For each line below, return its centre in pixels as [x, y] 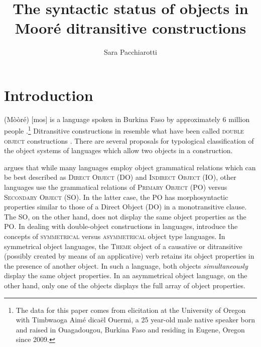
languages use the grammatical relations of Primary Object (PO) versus [116, 187]
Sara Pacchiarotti [130, 52]
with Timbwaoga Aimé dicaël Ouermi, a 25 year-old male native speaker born [135, 320]
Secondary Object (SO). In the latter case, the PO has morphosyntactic [116, 197]
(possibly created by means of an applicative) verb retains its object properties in [129, 256]
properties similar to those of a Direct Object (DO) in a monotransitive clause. [125, 207]
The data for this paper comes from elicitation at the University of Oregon [131, 310]
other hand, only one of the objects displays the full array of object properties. [125, 285]
